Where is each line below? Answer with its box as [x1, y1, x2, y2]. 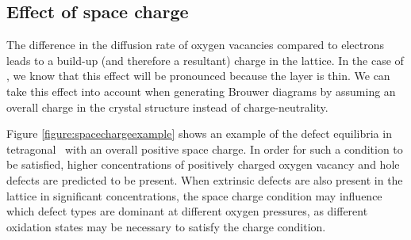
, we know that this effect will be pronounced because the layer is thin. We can [6, 67, 390, 84]
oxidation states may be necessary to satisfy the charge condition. [6, 218, 326, 234]
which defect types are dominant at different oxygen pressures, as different [6, 203, 368, 219]
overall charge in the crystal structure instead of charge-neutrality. [6, 98, 328, 115]
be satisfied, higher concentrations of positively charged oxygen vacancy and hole [6, 156, 400, 173]
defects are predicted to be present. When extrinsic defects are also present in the [6, 171, 403, 188]
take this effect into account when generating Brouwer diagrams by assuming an [6, 82, 396, 99]
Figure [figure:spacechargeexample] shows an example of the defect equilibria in [6, 125, 392, 142]
